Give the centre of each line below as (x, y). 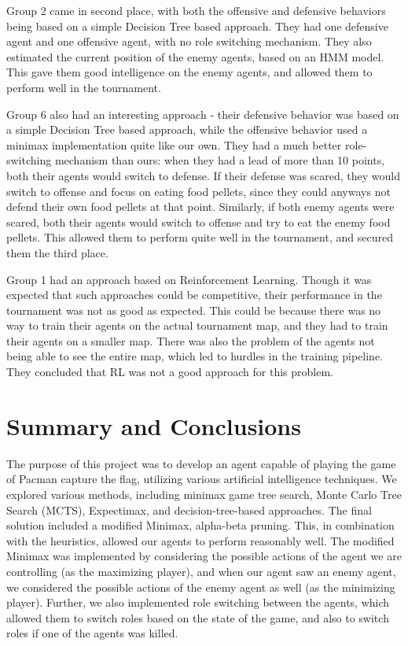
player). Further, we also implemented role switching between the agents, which (198, 602)
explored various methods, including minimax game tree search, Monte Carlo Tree (204, 494)
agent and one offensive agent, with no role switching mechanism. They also (189, 41)
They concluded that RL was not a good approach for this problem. (170, 372)
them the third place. (57, 252)
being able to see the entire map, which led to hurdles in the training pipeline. (195, 356)
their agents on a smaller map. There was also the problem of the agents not (191, 340)
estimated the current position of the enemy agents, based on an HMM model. (195, 56)
